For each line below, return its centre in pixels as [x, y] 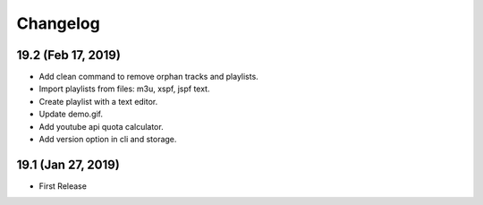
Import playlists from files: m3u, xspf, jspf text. [124, 89]
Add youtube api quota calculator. [102, 126]
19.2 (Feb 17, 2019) [68, 55]
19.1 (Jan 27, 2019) [68, 164]
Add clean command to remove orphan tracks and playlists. [148, 77]
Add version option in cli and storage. [108, 140]
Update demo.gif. [71, 114]
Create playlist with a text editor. [98, 101]
